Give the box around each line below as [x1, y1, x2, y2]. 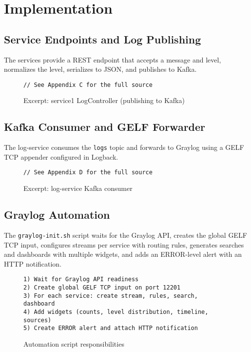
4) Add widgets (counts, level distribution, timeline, [23, 308, 209, 315]
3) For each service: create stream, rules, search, [23, 292, 198, 299]
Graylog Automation [4, 207, 110, 222]
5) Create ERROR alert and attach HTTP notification [23, 325, 198, 332]
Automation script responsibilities [23, 338, 124, 349]
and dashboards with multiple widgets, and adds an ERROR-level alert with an [4, 249, 242, 259]
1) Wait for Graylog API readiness [23, 276, 139, 283]
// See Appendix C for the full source [23, 81, 153, 88]
